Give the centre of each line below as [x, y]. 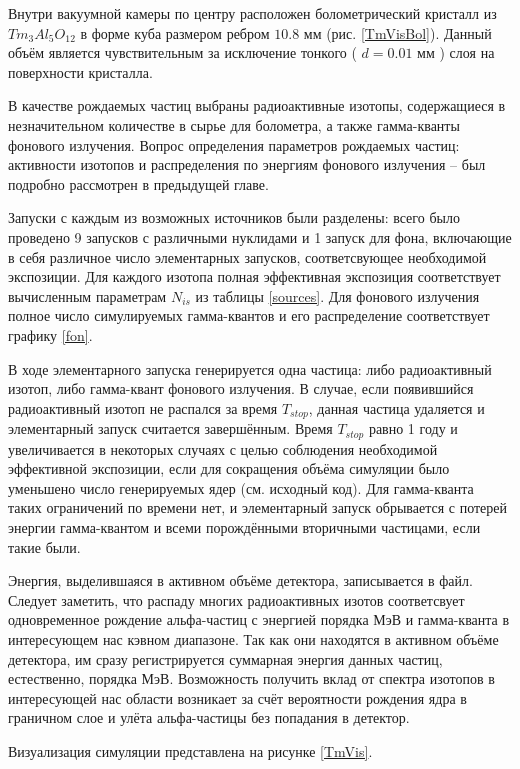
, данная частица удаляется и [396, 407]
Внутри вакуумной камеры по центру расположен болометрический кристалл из [252, 13]
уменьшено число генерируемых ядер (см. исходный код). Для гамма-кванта [241, 487]
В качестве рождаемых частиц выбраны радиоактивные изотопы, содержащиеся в [257, 105]
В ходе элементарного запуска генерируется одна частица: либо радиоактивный [250, 368]
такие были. [44, 546]
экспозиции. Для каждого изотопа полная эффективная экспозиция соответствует [254, 276]
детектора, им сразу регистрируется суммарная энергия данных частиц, [225, 658]
